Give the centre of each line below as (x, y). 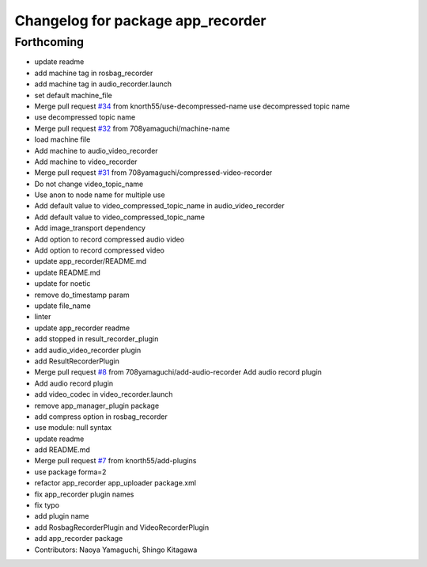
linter (43, 317)
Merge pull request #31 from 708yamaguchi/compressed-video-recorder (153, 173)
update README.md (67, 272)
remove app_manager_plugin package (97, 405)
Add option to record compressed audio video (110, 239)
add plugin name (62, 516)
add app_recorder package (79, 538)
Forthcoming (49, 42)
